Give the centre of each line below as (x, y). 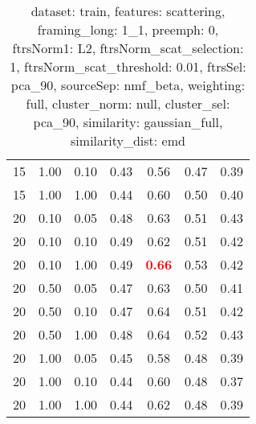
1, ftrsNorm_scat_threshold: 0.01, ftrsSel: (128, 66)
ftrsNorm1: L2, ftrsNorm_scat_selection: (128, 48)
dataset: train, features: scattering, (128, 11)
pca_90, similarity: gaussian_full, (128, 122)
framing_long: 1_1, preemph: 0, (128, 29)
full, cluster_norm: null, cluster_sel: (128, 103)
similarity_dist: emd (128, 140)
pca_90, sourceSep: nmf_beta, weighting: (128, 85)
